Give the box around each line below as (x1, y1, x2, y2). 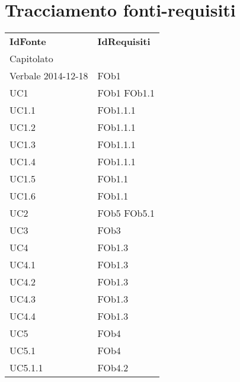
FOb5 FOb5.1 (97, 206, 155, 220)
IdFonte (9, 34, 46, 49)
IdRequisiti (97, 34, 151, 49)
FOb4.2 (97, 361, 129, 375)
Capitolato (9, 52, 53, 66)
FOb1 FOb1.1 (97, 86, 155, 100)
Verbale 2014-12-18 (9, 69, 88, 83)
